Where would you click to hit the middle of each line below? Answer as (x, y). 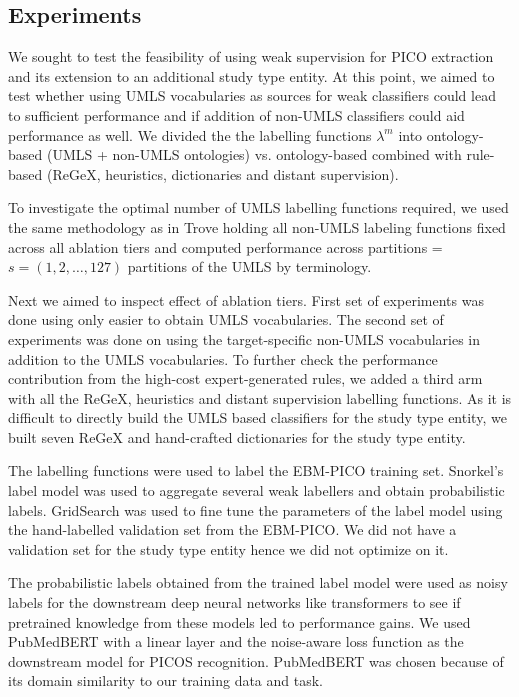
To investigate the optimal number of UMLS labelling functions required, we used (258, 207)
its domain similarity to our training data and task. (165, 680)
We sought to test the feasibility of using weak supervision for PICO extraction (251, 56)
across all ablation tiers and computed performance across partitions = (225, 246)
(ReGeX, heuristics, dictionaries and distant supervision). (222, 173)
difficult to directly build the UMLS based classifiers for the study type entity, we (257, 417)
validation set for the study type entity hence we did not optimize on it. (228, 548)
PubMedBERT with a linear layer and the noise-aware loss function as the (236, 641)
